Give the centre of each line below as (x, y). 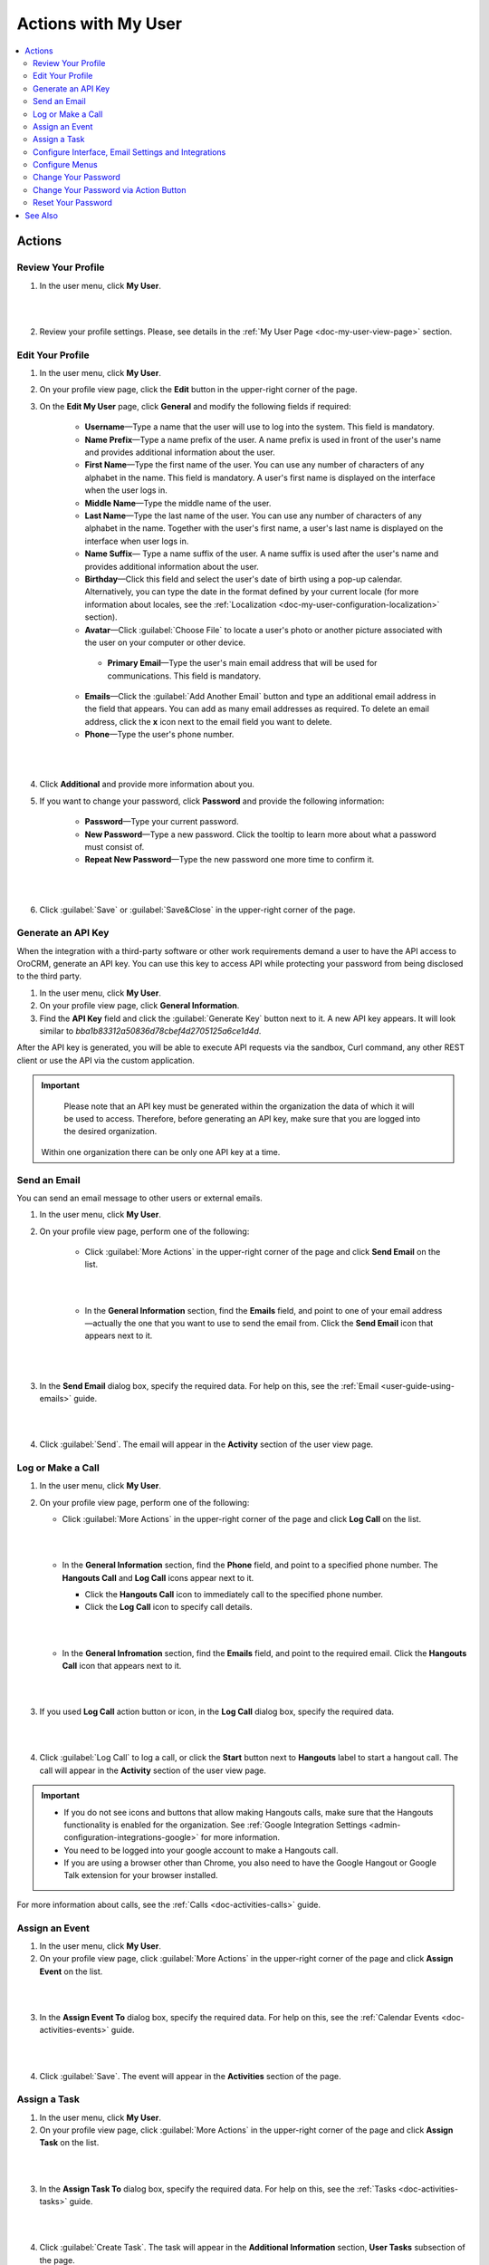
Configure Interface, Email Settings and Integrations (129, 152)
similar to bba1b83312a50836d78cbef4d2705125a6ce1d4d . (150, 1031)
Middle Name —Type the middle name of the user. (178, 503)
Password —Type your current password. (162, 822)
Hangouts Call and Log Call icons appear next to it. (158, 1577)
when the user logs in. (126, 490)
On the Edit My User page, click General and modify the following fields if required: (196, 406)
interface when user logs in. (137, 541)
